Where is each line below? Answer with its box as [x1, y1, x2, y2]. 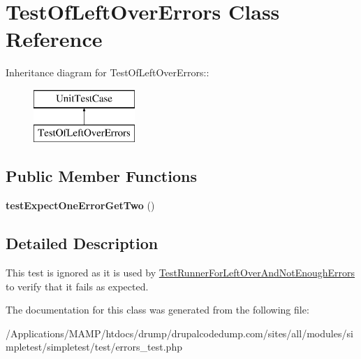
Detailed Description [6, 232, 159, 254]
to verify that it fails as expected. [6, 279, 149, 293]
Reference [6, 24, 103, 53]
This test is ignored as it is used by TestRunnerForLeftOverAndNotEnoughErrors [6, 265, 355, 280]
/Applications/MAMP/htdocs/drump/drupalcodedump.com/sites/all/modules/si [6, 325, 353, 340]
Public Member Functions [6, 165, 197, 187]
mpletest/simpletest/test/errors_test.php [6, 339, 182, 354]
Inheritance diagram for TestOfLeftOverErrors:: [6, 65, 209, 80]
